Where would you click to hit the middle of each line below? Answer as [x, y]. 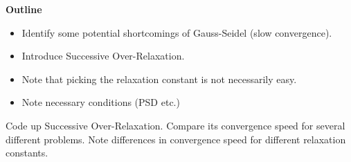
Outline [24, 9]
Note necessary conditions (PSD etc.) [101, 102]
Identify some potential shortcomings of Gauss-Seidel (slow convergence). [177, 32]
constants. [27, 153]
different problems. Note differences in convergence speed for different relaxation [176, 139]
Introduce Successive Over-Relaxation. [103, 56]
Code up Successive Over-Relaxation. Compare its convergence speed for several [175, 125]
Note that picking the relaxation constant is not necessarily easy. [159, 79]
